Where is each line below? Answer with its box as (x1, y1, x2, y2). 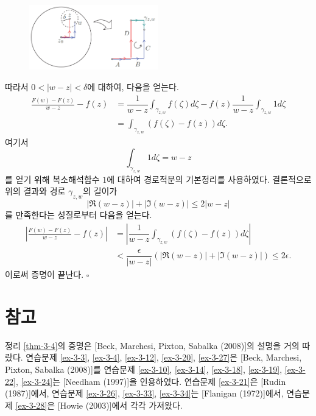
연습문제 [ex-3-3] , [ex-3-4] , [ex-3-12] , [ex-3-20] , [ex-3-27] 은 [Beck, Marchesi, (26, 351, 302, 364)
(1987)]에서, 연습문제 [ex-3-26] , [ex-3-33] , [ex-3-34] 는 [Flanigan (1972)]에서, (5, 387, 284, 400)
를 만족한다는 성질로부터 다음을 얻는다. (5, 208, 152, 221)
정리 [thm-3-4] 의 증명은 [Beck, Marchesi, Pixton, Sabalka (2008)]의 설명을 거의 (5, 339, 300, 351)
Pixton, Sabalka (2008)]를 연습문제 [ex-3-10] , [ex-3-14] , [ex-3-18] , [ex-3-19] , (5, 362, 283, 375)
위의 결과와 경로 (5, 185, 66, 197)
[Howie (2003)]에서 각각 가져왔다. (57, 398, 183, 411)
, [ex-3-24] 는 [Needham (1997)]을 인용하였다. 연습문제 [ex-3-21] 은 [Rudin (15, 375, 286, 387)
